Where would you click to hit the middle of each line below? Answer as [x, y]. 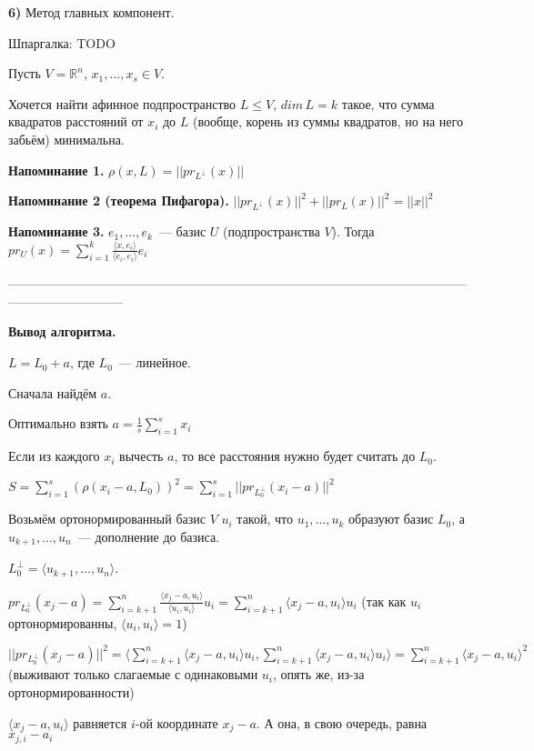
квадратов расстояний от [76, 121]
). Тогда [353, 231]
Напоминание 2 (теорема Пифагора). [119, 200]
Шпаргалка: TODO [62, 42]
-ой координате [176, 722]
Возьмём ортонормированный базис [107, 519]
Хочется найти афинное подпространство [122, 103]
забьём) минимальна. [66, 139]
